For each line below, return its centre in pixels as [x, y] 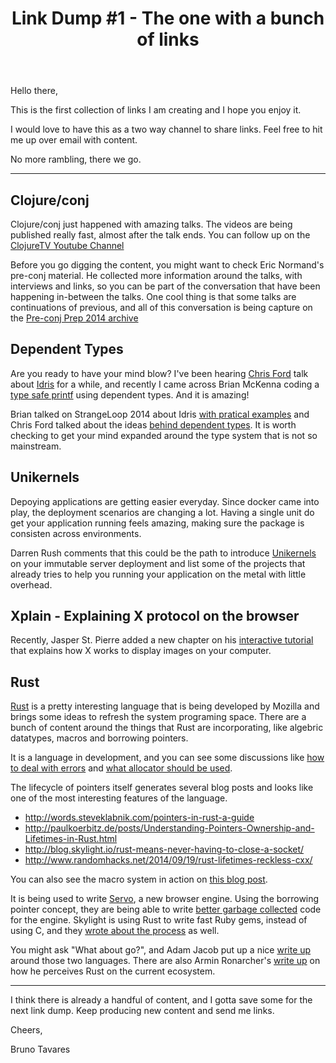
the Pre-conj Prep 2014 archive [74, 318]
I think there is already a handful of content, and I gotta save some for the [161, 1000]
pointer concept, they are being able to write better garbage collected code [166, 909]
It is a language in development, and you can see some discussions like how [167, 758]
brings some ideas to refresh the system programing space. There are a [158, 717]
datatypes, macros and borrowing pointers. [99, 738]
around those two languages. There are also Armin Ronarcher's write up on [165, 961]
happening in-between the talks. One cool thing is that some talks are [153, 296]
